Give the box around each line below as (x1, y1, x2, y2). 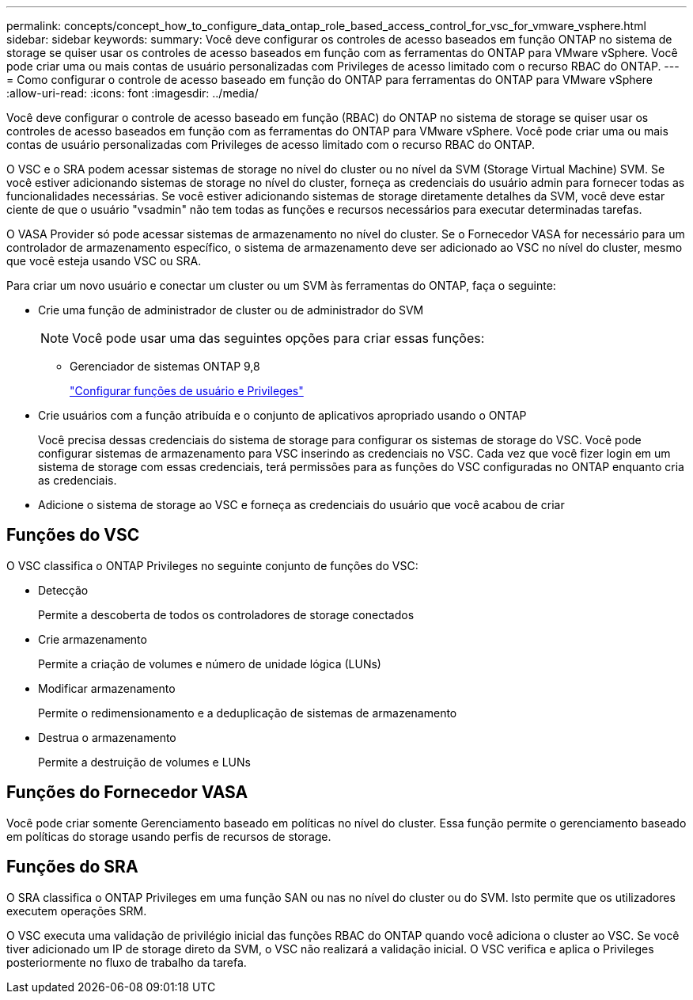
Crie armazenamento (38, 632, 147, 646)
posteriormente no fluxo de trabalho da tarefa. (6, 955, 247, 969)
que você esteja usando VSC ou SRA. (6, 254, 202, 268)
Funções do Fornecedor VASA (6, 782, 248, 803)
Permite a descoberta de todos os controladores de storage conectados (38, 607, 415, 622)
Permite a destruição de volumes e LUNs (38, 755, 251, 769)
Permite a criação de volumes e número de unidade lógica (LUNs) (38, 656, 381, 671)
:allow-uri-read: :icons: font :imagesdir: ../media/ (6, 86, 259, 100)
